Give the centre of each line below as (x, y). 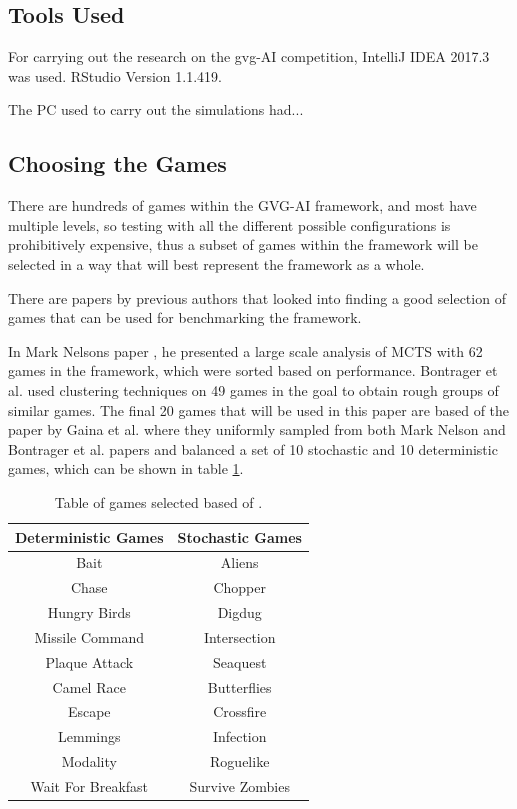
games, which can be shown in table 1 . (126, 468)
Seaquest (240, 661)
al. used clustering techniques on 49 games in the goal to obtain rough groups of (253, 389)
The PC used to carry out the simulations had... (156, 109)
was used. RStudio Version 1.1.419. (115, 75)
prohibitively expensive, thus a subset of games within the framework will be (243, 244)
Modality (89, 761)
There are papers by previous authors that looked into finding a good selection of (257, 297)
